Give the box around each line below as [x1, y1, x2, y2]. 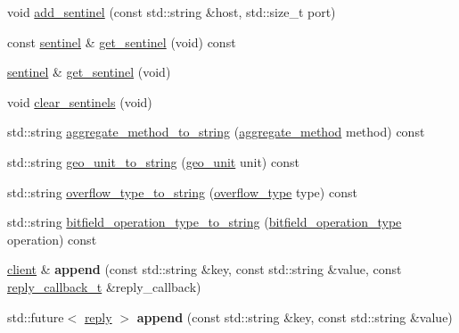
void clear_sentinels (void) [7, 92, 152, 111]
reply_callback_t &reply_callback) [7, 277, 201, 296]
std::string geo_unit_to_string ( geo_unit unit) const [7, 152, 299, 171]
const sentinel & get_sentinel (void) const [7, 32, 236, 51]
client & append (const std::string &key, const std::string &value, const [7, 260, 402, 279]
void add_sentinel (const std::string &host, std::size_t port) [7, 3, 336, 21]
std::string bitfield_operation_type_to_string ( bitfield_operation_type [7, 212, 402, 231]
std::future [7, 307, 64, 326]
